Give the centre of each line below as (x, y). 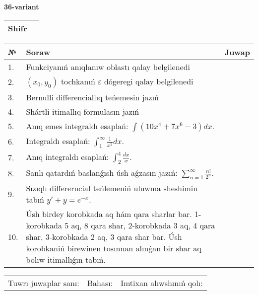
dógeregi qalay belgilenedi (149, 81)
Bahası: (100, 283)
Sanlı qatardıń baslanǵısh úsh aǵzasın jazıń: (102, 172)
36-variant (22, 6)
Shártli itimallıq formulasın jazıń (83, 111)
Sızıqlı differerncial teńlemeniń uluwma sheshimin (112, 188)
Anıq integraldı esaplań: (67, 156)
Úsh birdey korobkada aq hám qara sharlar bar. (109, 214)
